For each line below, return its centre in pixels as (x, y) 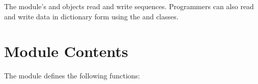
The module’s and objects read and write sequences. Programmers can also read (129, 6)
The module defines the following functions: (72, 76)
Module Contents (66, 51)
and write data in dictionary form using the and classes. (91, 16)
